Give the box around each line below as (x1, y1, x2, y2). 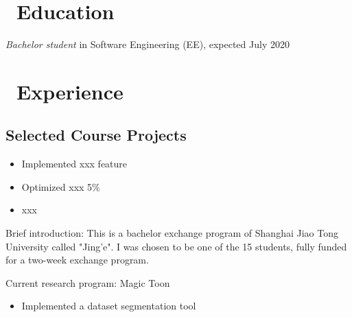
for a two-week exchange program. (5, 253, 149, 267)
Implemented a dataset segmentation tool (21, 298, 196, 313)
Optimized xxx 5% (21, 179, 100, 193)
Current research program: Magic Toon (5, 275, 170, 290)
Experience (16, 77, 124, 105)
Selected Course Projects (5, 124, 187, 145)
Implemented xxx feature (21, 156, 128, 171)
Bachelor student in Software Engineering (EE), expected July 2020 (5, 37, 290, 51)
